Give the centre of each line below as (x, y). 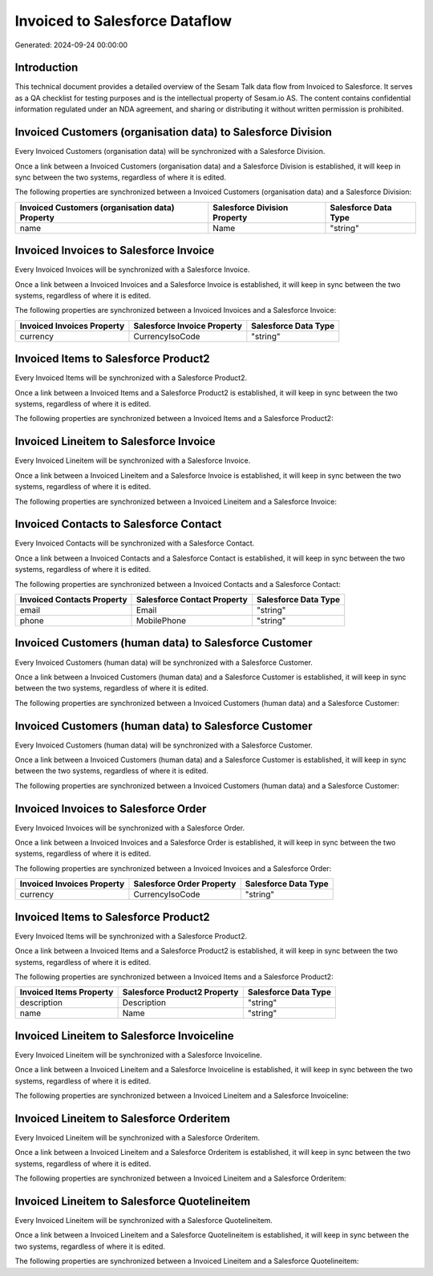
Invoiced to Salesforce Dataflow (123, 21)
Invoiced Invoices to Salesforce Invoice (115, 251)
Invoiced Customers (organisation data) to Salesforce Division (174, 132)
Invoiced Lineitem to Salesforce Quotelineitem (133, 1201)
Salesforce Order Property (185, 884)
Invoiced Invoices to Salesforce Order (111, 809)
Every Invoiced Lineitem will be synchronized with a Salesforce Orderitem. (138, 1137)
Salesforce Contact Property (192, 600)
